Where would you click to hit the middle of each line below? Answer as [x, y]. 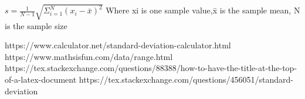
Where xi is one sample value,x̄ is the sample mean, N [203, 10]
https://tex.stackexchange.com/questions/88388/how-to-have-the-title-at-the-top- [151, 68]
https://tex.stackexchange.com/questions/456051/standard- [186, 79]
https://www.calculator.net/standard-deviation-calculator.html [118, 45]
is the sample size [36, 25]
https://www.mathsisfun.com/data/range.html [89, 56]
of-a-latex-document [41, 79]
